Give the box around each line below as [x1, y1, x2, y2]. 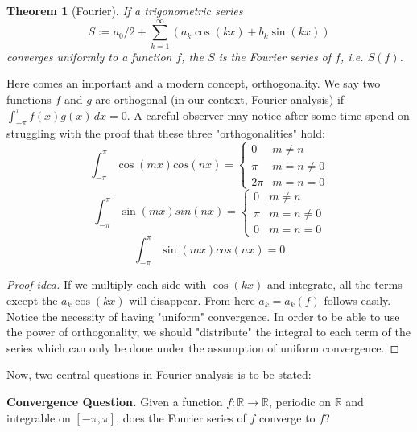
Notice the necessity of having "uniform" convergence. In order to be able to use [6, 307, 400, 324]
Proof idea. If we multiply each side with [6, 276, 207, 293]
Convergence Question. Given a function [6, 393, 223, 409]
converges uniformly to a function [6, 47, 172, 64]
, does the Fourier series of [116, 409, 246, 426]
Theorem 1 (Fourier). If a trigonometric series [6, 2, 243, 19]
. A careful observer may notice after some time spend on [126, 106, 410, 123]
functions [6, 90, 52, 107]
